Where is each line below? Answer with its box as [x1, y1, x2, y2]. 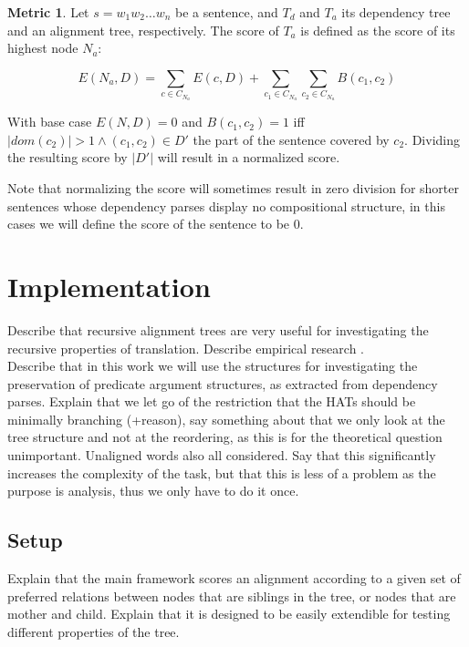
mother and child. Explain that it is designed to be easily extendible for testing [7, 604, 451, 623]
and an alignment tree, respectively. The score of [7, 20, 279, 39]
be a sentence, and [174, 3, 278, 21]
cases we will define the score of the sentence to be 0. [7, 214, 304, 233]
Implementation [7, 267, 211, 304]
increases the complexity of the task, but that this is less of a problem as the [7, 463, 436, 482]
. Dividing [404, 129, 460, 149]
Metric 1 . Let [7, 3, 89, 21]
